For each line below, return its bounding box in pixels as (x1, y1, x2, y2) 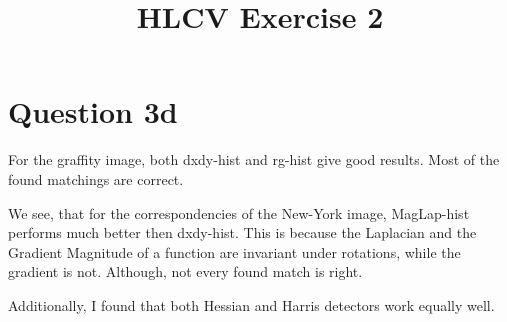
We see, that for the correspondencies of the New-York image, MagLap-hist (8, 202, 470, 223)
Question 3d (8, 91, 178, 132)
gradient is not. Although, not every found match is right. (8, 261, 363, 282)
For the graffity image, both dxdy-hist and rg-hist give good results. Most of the (8, 149, 500, 170)
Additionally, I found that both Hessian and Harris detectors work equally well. (8, 294, 495, 315)
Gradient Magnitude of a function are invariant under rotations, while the (8, 241, 461, 262)
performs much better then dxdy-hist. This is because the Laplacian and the (8, 222, 477, 243)
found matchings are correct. (8, 168, 184, 189)
